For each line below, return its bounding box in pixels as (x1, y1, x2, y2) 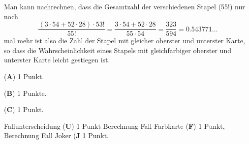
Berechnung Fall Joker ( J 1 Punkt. (4, 130, 109, 141)
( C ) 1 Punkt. (4, 104, 44, 115)
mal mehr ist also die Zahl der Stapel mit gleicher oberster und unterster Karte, (4, 35, 245, 46)
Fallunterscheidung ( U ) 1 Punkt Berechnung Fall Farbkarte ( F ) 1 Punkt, (4, 120, 225, 131)
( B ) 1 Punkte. (4, 87, 47, 98)
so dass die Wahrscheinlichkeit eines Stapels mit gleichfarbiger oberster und (4, 45, 231, 55)
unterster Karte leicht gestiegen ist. (4, 55, 110, 65)
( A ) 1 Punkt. (4, 71, 44, 82)
